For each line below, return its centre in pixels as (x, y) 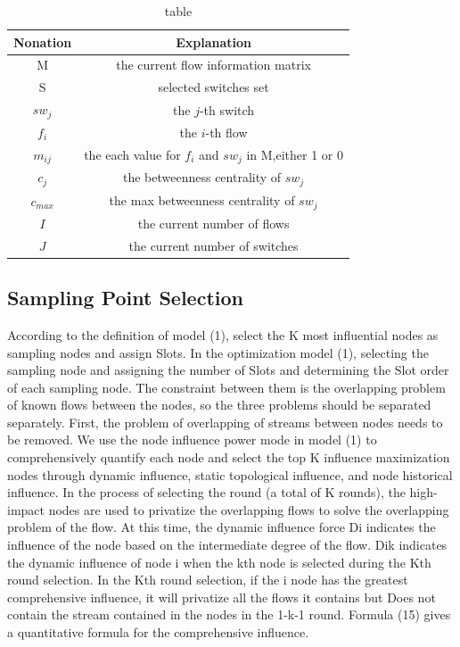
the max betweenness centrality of (202, 200)
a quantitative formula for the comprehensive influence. (158, 632)
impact (26, 509)
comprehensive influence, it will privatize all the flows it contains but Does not (222, 597)
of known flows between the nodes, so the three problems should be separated (219, 405)
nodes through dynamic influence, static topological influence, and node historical (230, 474)
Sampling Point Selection (125, 298)
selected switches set (214, 87)
